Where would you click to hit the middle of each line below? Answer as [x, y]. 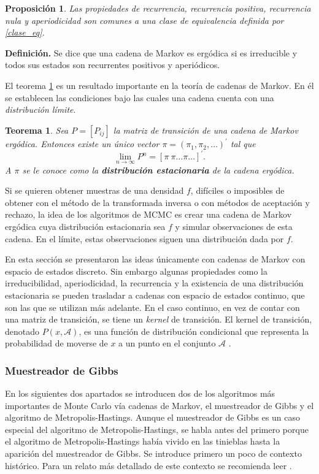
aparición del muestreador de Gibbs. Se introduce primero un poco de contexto [153, 453]
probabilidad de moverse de [56, 343]
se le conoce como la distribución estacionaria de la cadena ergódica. [158, 170]
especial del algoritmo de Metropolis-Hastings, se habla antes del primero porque [157, 429]
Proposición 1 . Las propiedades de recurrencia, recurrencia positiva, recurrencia [158, 8]
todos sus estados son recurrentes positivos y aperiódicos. [113, 65]
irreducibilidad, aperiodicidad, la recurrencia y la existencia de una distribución [154, 283]
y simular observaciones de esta [234, 226]
